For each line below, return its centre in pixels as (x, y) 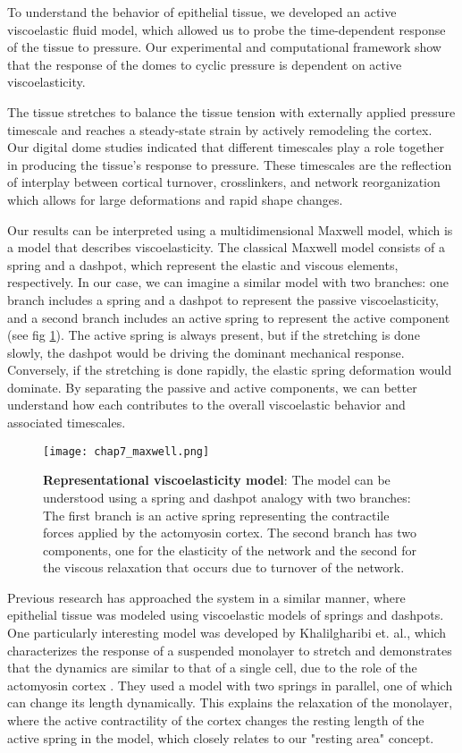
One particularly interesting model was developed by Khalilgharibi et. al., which (227, 633)
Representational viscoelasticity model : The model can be (217, 480)
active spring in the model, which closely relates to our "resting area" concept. (221, 737)
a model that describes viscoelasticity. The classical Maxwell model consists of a (226, 247)
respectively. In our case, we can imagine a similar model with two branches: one (228, 282)
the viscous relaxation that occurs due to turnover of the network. (224, 567)
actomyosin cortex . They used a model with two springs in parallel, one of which (230, 685)
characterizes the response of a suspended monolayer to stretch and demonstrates (230, 650)
